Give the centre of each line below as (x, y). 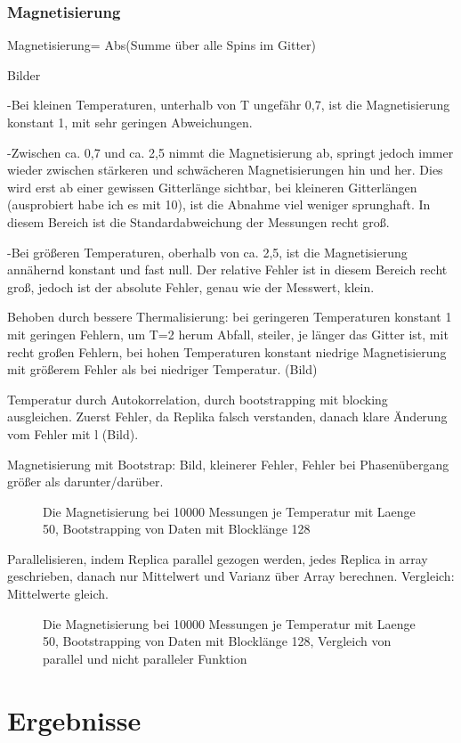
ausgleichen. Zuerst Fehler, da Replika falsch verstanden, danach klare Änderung (227, 416)
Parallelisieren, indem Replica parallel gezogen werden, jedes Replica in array (218, 558)
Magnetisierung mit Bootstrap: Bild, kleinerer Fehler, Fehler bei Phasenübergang (228, 464)
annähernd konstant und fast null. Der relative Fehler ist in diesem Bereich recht (227, 269)
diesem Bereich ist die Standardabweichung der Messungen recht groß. (198, 221)
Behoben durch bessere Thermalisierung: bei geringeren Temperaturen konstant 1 (230, 317)
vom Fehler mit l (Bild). (73, 433)
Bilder (24, 74)
